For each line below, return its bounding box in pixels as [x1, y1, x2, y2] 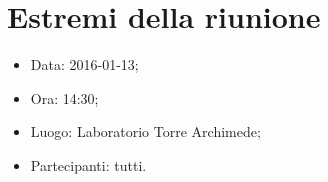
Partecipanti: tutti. [30, 154, 147, 175]
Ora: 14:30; [30, 87, 99, 108]
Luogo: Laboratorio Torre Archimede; [30, 121, 261, 142]
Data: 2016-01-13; [30, 54, 139, 75]
